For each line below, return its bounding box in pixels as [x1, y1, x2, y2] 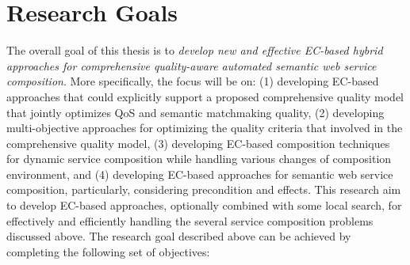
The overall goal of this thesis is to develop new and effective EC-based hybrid [6, 42, 383, 59]
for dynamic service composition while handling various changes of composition [6, 150, 392, 167]
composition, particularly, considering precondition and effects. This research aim [6, 181, 401, 198]
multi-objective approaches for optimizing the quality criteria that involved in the [6, 119, 403, 136]
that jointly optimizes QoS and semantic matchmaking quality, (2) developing [6, 104, 385, 120]
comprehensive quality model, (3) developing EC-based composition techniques [6, 134, 390, 151]
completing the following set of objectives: [6, 243, 210, 259]
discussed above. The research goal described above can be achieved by [6, 228, 351, 244]
